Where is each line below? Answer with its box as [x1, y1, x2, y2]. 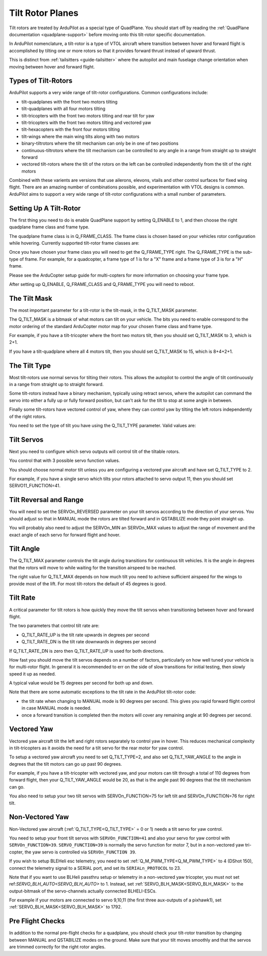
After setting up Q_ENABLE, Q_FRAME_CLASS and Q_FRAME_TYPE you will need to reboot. [9, 281, 195, 287]
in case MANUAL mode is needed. [21, 705, 91, 711]
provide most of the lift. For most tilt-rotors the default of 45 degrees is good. [9, 580, 167, 587]
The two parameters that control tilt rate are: [9, 622, 100, 629]
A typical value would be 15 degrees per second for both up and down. [9, 680, 154, 686]
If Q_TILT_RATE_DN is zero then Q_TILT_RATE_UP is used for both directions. [9, 648, 165, 654]
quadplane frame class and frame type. [9, 224, 89, 230]
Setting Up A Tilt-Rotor [9, 204, 81, 213]
